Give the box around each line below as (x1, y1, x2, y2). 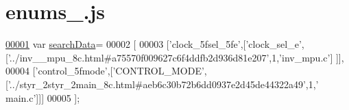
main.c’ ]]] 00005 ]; (5, 90, 80, 105)
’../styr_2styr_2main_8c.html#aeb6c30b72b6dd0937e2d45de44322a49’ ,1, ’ (8, 77, 319, 91)
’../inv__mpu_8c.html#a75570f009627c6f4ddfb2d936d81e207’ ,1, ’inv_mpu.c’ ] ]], (8, 50, 344, 64)
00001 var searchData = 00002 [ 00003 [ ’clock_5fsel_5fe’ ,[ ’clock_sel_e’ (5, 37, 302, 51)
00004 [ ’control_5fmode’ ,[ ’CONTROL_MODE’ (5, 64, 204, 78)
